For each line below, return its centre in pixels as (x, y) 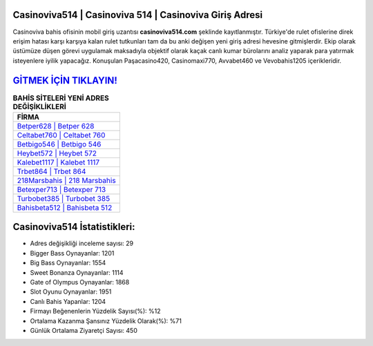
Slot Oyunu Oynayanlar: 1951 (71, 292)
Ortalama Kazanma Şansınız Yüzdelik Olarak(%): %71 (106, 320)
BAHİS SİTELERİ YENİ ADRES (61, 98)
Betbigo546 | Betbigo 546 (59, 144)
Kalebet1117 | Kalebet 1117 (58, 162)
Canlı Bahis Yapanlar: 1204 (68, 301)
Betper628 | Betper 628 (56, 126)
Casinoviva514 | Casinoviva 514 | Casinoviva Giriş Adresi (137, 15)
